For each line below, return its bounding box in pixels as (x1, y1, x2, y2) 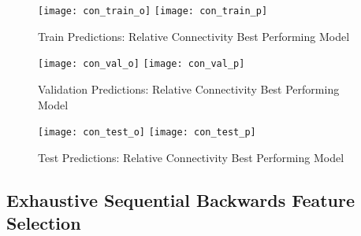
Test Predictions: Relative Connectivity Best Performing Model (38, 149, 344, 165)
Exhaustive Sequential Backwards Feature (6, 187, 355, 212)
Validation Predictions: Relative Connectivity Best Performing (38, 80, 340, 97)
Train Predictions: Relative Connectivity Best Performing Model (38, 28, 350, 44)
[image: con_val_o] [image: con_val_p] (38, 58, 245, 70)
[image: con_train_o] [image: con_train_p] (38, 6, 268, 17)
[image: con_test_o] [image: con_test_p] (38, 127, 256, 138)
